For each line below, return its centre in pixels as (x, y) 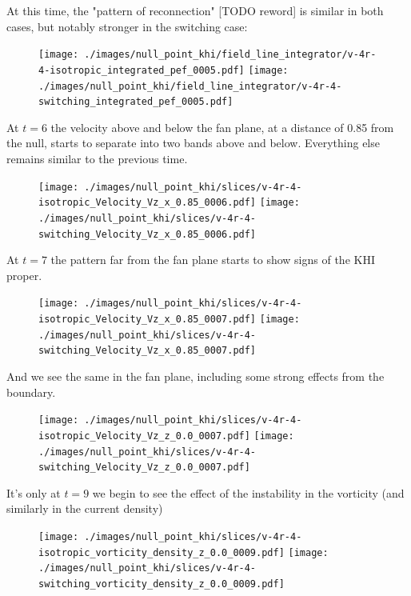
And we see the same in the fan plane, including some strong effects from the (196, 376)
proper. (24, 275)
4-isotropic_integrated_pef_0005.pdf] (142, 70)
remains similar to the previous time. (97, 158)
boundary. (31, 392)
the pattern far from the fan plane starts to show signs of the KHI (213, 260)
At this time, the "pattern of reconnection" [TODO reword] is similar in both (195, 10)
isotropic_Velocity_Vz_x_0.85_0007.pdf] (148, 320)
